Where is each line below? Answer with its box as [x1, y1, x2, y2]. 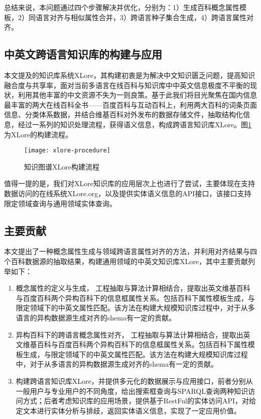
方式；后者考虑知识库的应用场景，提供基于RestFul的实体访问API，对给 [23, 395, 256, 406]
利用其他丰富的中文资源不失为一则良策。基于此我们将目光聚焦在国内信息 [18, 90, 257, 100]
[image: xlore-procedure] [24, 147, 110, 154]
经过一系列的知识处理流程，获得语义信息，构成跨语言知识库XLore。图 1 [18, 119, 251, 129]
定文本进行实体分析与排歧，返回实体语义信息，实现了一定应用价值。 [16, 405, 241, 415]
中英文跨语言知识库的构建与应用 [4, 46, 162, 62]
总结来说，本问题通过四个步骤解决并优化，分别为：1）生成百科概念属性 [4, 2, 239, 12]
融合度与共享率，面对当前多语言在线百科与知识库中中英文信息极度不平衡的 [4, 79, 250, 90]
